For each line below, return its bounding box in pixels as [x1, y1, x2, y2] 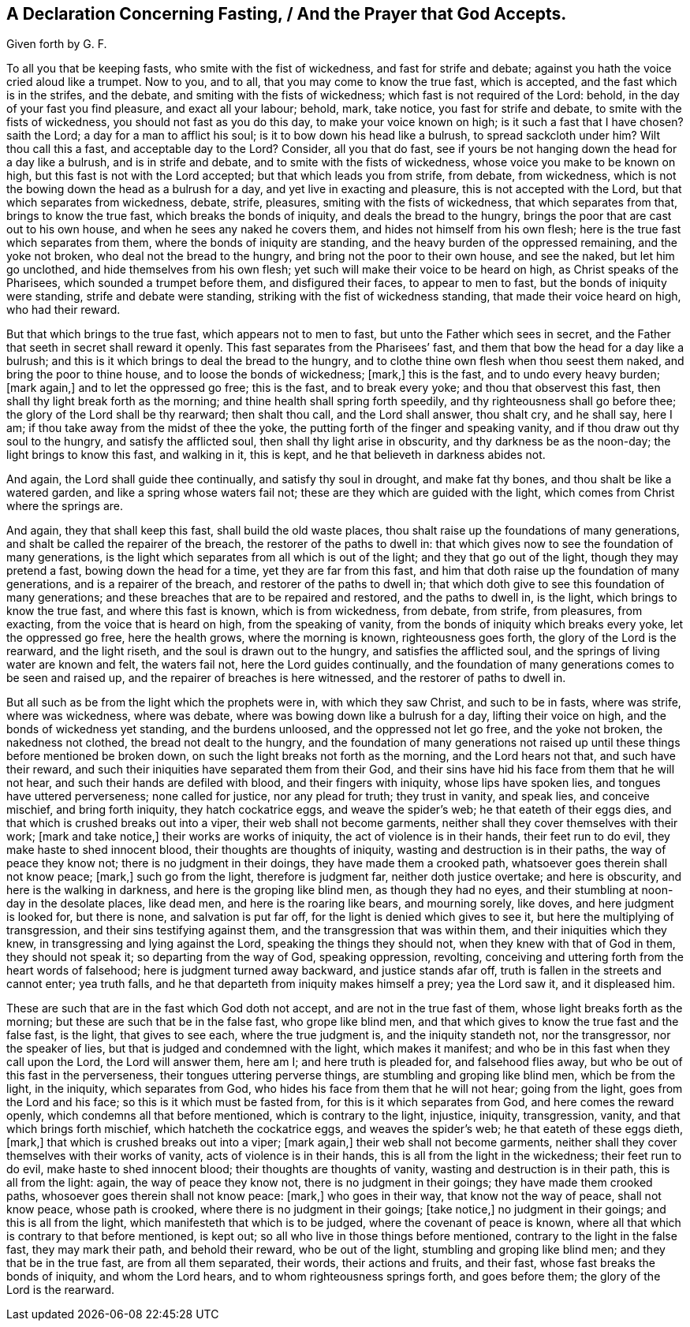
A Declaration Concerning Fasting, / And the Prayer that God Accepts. [6, 4, 567, 24]
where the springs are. [6, 499, 124, 513]
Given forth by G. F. [6, 37, 107, 51]
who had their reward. [6, 303, 121, 317]
